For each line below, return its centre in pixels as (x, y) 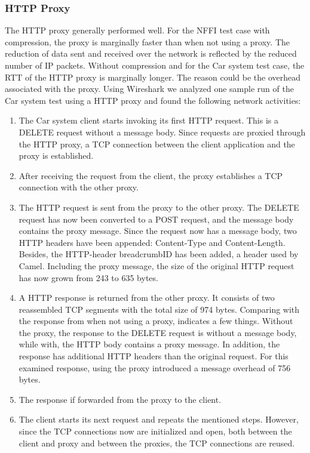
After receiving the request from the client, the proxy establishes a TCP (151, 175)
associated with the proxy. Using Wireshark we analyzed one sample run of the (149, 89)
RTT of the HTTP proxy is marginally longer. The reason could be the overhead (153, 77)
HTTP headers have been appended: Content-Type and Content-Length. (152, 242)
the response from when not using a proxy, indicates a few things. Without (156, 321)
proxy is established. (56, 155)
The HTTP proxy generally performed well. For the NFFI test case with (137, 30)
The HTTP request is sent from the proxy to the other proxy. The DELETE (159, 207)
